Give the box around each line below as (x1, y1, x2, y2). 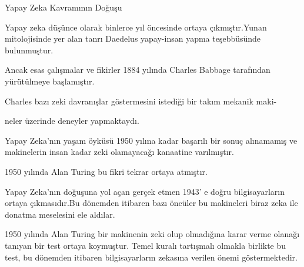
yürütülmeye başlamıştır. (5, 75, 95, 87)
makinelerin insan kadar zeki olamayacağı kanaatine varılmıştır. (5, 146, 234, 158)
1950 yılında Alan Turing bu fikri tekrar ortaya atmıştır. (5, 165, 208, 177)
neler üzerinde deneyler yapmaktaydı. (5, 114, 139, 127)
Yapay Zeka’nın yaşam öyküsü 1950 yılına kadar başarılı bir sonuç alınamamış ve (5, 134, 298, 146)
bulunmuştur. (5, 43, 54, 56)
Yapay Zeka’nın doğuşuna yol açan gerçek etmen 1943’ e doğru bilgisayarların (5, 185, 285, 197)
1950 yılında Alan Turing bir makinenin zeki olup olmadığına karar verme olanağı (5, 228, 300, 240)
